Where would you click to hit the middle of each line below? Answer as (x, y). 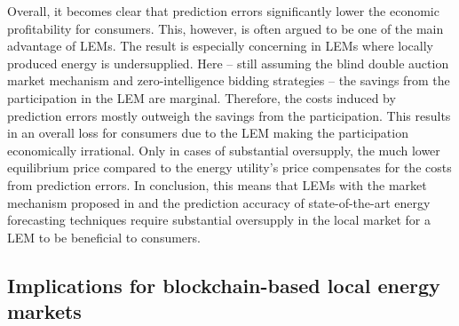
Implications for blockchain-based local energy (224, 285)
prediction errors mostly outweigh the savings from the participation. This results (229, 115)
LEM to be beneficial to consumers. (104, 237)
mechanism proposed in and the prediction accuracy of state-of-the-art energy (219, 202)
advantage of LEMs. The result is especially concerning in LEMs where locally (220, 46)
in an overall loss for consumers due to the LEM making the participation (208, 133)
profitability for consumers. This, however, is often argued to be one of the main (226, 28)
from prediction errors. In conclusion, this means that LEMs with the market (217, 184)
